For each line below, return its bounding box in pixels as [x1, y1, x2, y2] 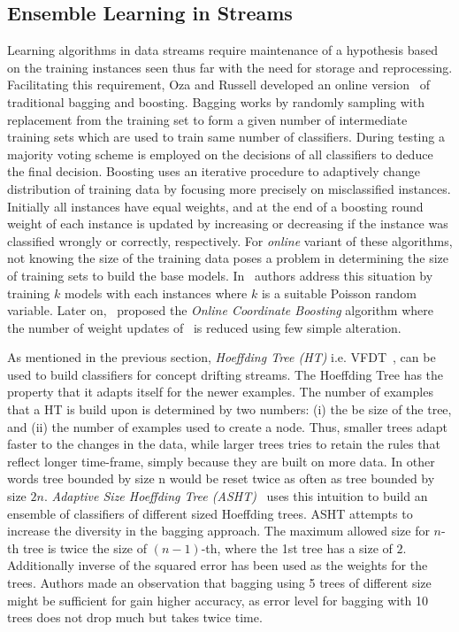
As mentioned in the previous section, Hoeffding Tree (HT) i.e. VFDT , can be [7, 348, 436, 366]
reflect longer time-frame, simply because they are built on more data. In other [7, 451, 435, 470]
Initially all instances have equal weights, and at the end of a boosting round [7, 197, 424, 215]
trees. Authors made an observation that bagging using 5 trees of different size [7, 574, 432, 592]
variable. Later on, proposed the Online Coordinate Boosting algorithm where [7, 301, 434, 320]
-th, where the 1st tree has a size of [201, 538, 393, 557]
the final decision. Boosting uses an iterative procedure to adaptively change [7, 162, 420, 181]
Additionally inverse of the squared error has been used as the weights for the [7, 556, 428, 574]
